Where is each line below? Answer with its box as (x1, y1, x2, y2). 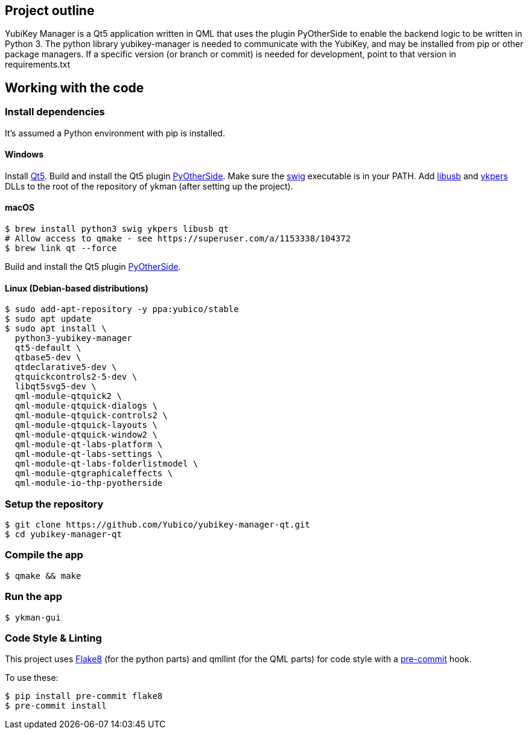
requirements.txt (5, 59, 71, 70)
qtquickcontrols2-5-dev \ (14, 372, 138, 382)
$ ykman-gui (5, 612, 61, 622)
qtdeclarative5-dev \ (14, 362, 117, 372)
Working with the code (5, 80, 144, 95)
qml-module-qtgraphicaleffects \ (14, 468, 173, 479)
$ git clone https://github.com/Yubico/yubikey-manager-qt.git (5, 520, 310, 530)
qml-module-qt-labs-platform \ (14, 439, 163, 450)
